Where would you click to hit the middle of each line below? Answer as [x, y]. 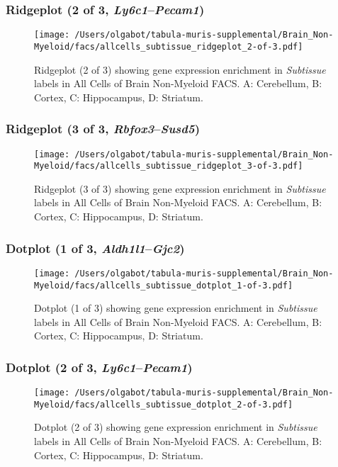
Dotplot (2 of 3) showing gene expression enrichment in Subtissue [176, 427]
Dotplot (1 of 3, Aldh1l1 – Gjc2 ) [95, 248]
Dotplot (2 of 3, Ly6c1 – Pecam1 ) [99, 367]
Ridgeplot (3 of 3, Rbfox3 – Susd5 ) [103, 129]
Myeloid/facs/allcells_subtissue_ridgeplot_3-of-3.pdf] [169, 166]
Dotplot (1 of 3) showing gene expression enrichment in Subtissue [176, 308]
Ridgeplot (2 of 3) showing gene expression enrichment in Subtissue [180, 69]
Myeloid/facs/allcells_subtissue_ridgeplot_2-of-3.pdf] [169, 46]
